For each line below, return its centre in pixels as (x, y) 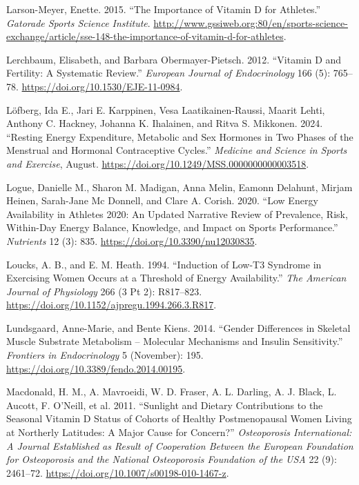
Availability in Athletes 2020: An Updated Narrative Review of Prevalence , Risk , (177, 214)
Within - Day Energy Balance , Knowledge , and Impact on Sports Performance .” (172, 227)
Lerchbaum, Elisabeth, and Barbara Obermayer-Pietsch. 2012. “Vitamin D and (174, 59)
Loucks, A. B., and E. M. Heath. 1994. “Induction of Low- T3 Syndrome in (164, 264)
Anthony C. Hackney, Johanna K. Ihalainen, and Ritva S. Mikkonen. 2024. (165, 123)
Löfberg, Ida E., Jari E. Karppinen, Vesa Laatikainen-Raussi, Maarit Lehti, (166, 109)
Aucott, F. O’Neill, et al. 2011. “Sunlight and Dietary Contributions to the (165, 405)
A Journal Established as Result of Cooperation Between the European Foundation (180, 445)
